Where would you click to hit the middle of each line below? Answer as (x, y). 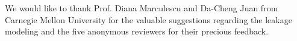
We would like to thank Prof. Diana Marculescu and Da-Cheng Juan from (142, 8)
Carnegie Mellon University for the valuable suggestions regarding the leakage (148, 19)
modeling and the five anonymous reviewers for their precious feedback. (137, 31)
